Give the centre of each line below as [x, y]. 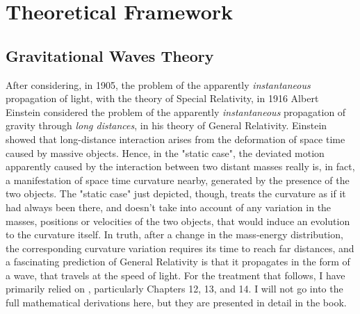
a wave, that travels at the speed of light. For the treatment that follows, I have [175, 275]
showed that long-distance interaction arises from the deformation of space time [175, 139]
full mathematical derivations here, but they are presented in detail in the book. [176, 303]
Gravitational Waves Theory [110, 55]
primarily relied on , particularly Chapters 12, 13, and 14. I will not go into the [174, 289]
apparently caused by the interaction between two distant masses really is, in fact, [180, 166]
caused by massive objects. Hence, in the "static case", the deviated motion [165, 152]
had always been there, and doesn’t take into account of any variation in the [169, 207]
